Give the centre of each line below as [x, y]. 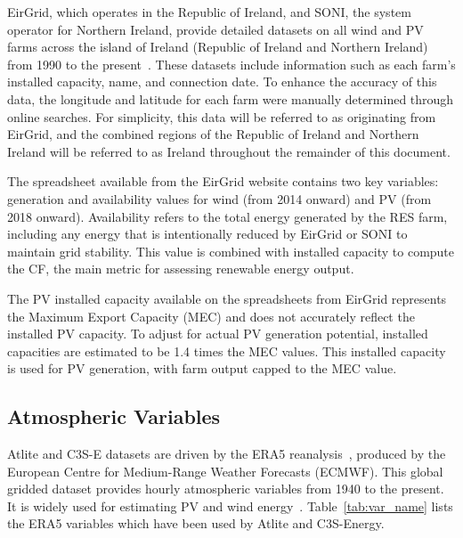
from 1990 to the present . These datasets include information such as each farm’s [231, 64]
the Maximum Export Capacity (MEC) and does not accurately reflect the [211, 316]
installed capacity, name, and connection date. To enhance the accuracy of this [222, 82]
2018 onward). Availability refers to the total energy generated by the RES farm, [227, 216]
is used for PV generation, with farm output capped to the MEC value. [202, 368]
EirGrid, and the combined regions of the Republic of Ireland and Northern [213, 134]
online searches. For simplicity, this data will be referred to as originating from [222, 116]
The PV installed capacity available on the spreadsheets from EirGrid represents [227, 298]
